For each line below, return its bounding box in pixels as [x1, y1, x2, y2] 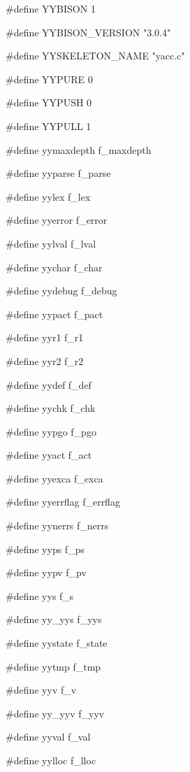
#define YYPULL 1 [6, 118, 92, 133]
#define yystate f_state [6, 636, 108, 650]
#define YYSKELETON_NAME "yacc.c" [6, 48, 185, 63]
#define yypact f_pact [6, 306, 103, 321]
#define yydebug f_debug [6, 283, 117, 298]
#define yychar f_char [6, 259, 103, 274]
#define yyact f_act [6, 448, 92, 462]
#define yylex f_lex [6, 189, 91, 203]
